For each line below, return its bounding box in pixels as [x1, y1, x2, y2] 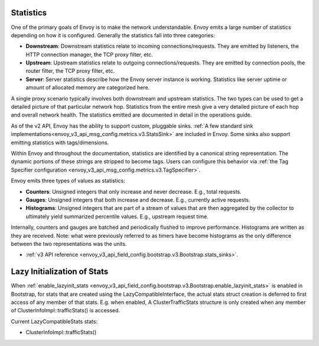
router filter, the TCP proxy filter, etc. [25, 67, 115, 75]
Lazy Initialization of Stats [11, 267, 109, 277]
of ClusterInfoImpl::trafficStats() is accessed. [11, 307, 121, 314]
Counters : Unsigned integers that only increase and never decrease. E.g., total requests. [25, 188, 242, 195]
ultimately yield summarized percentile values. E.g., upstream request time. [25, 213, 209, 220]
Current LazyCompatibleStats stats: [11, 318, 97, 325]
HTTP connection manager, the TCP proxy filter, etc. [25, 51, 153, 58]
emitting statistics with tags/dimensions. [11, 139, 109, 146]
